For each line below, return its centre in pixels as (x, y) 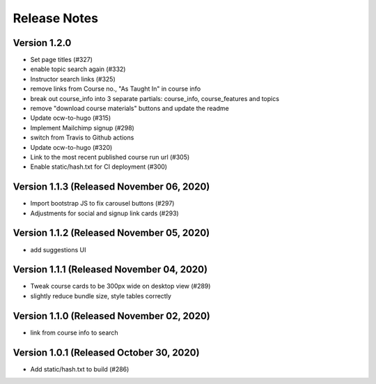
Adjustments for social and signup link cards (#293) (104, 213)
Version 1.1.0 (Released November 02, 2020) (111, 316)
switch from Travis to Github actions (82, 138)
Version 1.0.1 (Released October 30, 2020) (106, 352)
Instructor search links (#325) (73, 79)
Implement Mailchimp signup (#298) (83, 128)
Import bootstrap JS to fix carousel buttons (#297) (102, 203)
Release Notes (56, 18)
